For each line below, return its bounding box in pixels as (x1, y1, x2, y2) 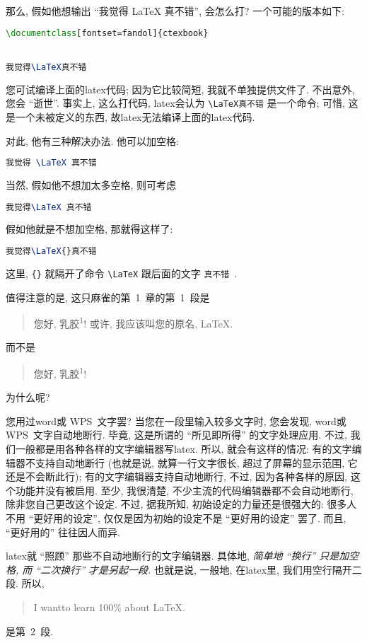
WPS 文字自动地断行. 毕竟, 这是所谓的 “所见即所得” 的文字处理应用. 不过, (6, 427, 347, 442)
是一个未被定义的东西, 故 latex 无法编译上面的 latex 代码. (6, 109, 255, 124)
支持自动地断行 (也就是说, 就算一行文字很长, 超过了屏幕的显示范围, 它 (35, 455, 358, 470)
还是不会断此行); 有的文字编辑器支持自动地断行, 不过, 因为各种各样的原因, (6, 469, 347, 484)
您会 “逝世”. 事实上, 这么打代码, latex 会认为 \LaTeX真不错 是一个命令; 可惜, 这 (6, 95, 359, 110)
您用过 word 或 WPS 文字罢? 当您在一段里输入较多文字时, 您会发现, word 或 (6, 413, 346, 428)
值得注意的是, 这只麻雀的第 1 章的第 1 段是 (6, 289, 210, 304)
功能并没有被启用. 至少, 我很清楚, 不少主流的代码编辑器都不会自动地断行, (15, 482, 354, 497)
